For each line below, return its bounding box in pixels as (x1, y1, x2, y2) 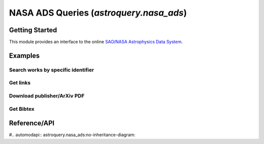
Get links (9, 80, 31, 86)
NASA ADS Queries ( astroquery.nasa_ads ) (9, 7, 187, 18)
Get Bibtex (9, 105, 35, 112)
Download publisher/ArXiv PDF (9, 92, 85, 99)
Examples (9, 51, 40, 60)
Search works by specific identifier (9, 66, 94, 73)
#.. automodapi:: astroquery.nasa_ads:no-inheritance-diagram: (9, 132, 135, 138)
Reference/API (9, 119, 55, 127)
